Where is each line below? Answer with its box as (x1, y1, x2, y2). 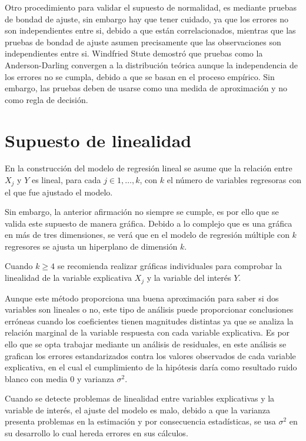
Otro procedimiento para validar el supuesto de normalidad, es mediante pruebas (5, 1, 297, 13)
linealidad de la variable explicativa (5, 271, 132, 284)
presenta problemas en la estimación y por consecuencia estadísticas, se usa (5, 415, 276, 427)
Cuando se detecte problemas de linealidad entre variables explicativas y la (5, 392, 275, 404)
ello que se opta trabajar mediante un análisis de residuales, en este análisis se (5, 337, 287, 350)
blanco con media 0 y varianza (5, 372, 114, 384)
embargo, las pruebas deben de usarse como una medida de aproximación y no (5, 82, 287, 94)
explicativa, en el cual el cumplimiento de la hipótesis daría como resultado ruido (5, 361, 297, 373)
